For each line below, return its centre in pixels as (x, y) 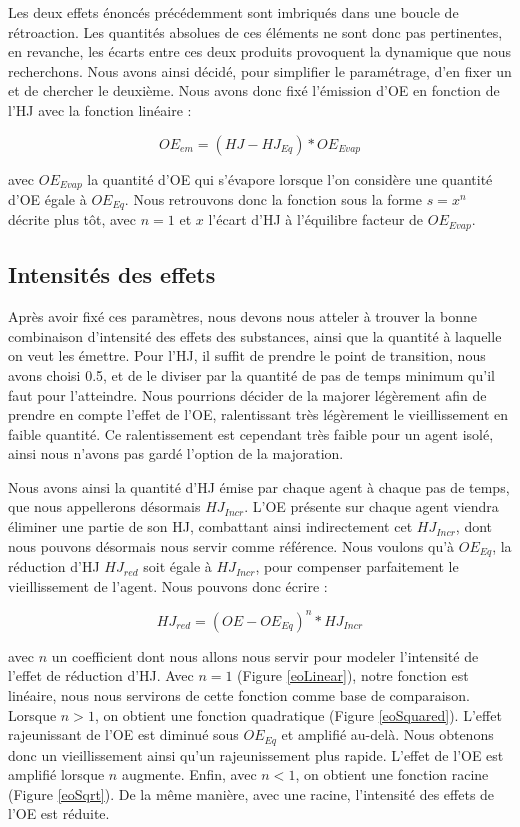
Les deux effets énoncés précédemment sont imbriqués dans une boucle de (233, 12)
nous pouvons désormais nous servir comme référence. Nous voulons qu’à (231, 545)
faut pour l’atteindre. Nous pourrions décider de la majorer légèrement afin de (247, 394)
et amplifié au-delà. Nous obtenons (387, 734)
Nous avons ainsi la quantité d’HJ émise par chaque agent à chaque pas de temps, (259, 486)
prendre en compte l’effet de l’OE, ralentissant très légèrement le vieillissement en (258, 414)
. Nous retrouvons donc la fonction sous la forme (273, 199)
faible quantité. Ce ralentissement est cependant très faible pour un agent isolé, (251, 433)
